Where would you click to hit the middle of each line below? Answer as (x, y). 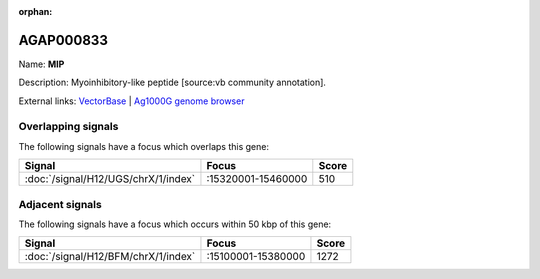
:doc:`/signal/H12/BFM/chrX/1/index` (110, 257)
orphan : (35, 11)
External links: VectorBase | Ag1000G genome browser (131, 101)
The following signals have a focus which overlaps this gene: (144, 146)
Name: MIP (41, 64)
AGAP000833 (63, 40)
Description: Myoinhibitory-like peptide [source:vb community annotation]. (172, 82)
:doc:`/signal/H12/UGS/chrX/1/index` (109, 179)
